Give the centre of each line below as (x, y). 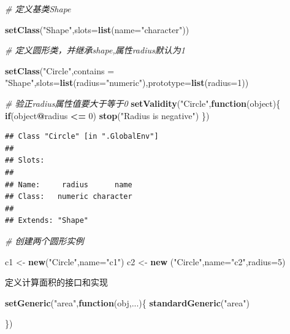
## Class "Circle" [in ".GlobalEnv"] (82, 137)
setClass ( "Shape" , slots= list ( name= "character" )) (97, 29)
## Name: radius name (69, 184)
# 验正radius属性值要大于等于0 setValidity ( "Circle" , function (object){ (143, 103)
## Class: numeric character (69, 197)
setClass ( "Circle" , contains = (60, 70)
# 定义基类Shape (38, 9)
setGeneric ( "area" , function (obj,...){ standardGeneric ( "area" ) (127, 302)
